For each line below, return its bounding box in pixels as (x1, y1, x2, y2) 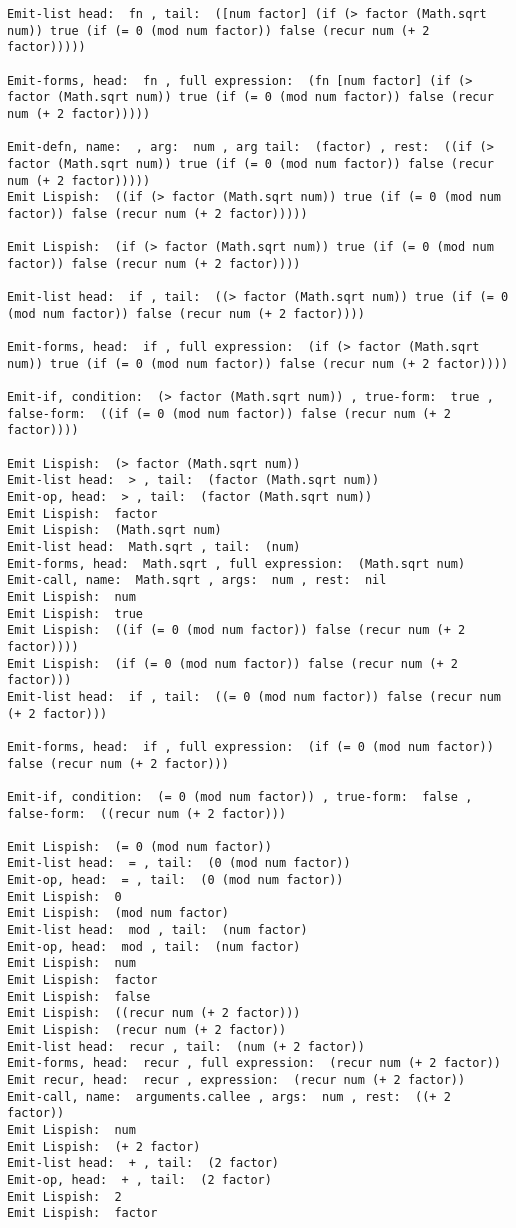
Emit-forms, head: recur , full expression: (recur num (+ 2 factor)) (7, 1056, 501, 1071)
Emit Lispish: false (7, 989, 151, 1004)
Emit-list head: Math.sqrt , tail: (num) (7, 540, 301, 554)
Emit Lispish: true (7, 606, 144, 621)
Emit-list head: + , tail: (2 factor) (7, 1156, 280, 1171)
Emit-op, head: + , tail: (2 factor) (7, 1172, 272, 1187)
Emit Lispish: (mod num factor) (7, 906, 229, 921)
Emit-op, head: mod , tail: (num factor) (7, 939, 301, 954)
